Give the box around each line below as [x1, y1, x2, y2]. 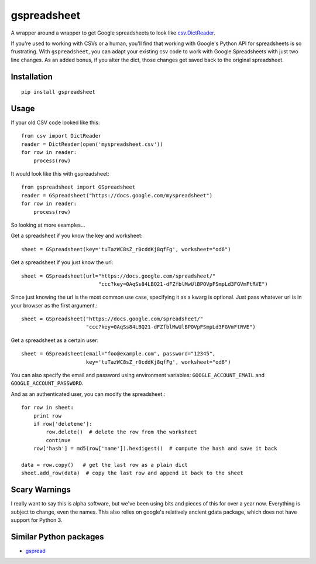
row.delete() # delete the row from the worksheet [46, 429, 197, 436]
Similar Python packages [11, 532, 104, 542]
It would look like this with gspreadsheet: [11, 170, 109, 177]
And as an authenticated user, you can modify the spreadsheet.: [11, 390, 166, 398]
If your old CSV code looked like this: [11, 119, 100, 126]
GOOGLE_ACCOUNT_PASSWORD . [11, 380, 84, 387]
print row [33, 412, 61, 419]
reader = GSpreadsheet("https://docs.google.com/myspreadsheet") [21, 192, 213, 199]
